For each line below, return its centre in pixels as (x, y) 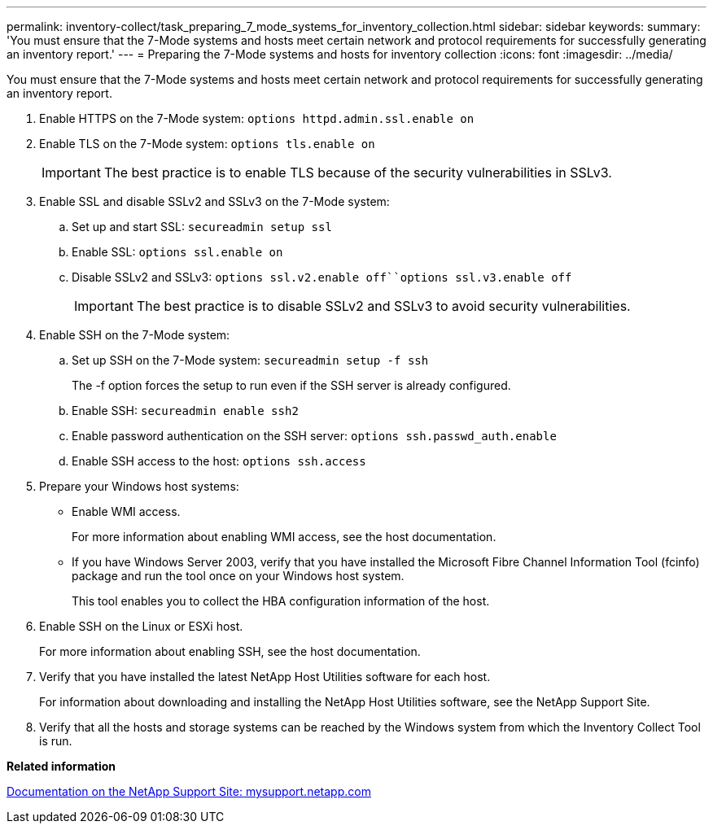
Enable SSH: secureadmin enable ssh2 (185, 411)
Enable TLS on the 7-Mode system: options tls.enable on (207, 144)
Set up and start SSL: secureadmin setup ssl (202, 227)
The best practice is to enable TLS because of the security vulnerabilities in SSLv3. (358, 173)
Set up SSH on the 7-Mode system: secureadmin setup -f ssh (250, 360)
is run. (56, 741)
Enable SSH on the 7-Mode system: (135, 335)
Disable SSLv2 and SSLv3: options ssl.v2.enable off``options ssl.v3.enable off (322, 277)
